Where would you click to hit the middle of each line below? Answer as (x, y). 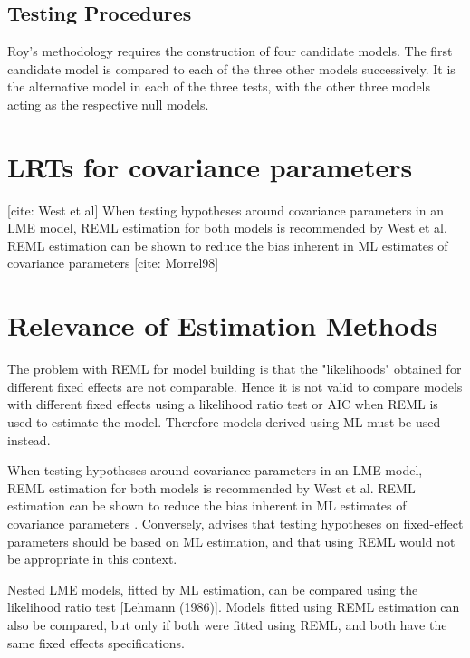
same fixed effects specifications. (96, 642)
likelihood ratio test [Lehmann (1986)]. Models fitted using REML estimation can (234, 607)
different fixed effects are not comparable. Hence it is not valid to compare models (235, 386)
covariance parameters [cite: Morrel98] (113, 263)
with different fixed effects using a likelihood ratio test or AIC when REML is (223, 404)
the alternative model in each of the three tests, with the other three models (219, 86)
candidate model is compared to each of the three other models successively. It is (231, 68)
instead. (29, 439)
